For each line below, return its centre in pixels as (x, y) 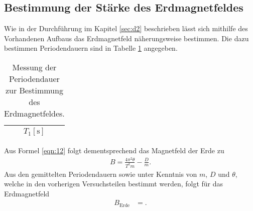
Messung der (34, 67)
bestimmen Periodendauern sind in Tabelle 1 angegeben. (91, 48)
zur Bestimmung (34, 90)
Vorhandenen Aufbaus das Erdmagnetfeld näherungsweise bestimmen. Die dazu (126, 38)
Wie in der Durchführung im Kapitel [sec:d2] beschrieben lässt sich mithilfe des (126, 28)
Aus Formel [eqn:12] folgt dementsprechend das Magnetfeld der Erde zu (114, 150)
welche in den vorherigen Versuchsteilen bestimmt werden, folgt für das (114, 184)
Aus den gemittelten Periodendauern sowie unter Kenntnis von (101, 174)
